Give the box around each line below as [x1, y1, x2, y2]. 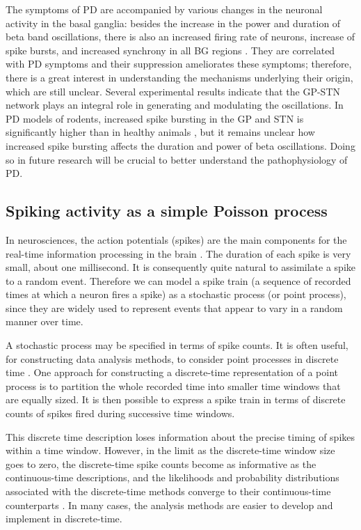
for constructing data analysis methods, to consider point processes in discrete [6, 351, 339, 366]
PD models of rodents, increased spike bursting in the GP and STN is [6, 111, 304, 125]
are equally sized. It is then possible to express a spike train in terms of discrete [6, 392, 346, 407]
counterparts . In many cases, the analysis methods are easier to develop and [6, 497, 333, 512]
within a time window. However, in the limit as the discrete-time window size [6, 443, 335, 458]
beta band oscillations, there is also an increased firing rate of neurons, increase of [6, 29, 355, 44]
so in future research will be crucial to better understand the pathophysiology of [6, 152, 348, 166]
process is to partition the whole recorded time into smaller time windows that [6, 378, 341, 393]
